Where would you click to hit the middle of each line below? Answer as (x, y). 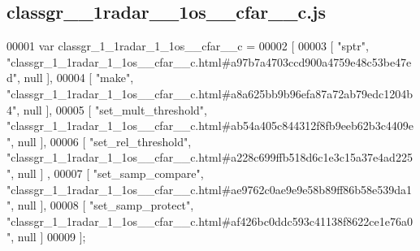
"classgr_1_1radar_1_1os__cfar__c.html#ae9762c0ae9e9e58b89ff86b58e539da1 (210, 189)
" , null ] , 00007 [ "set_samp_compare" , (105, 173)
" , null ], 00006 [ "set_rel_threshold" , (99, 141)
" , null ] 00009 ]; (46, 237)
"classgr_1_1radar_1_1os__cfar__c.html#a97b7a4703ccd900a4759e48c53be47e (209, 61)
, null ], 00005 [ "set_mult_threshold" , (112, 109)
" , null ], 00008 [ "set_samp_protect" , (100, 205)
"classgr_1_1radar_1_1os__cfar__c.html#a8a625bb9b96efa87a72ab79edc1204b (210, 93)
